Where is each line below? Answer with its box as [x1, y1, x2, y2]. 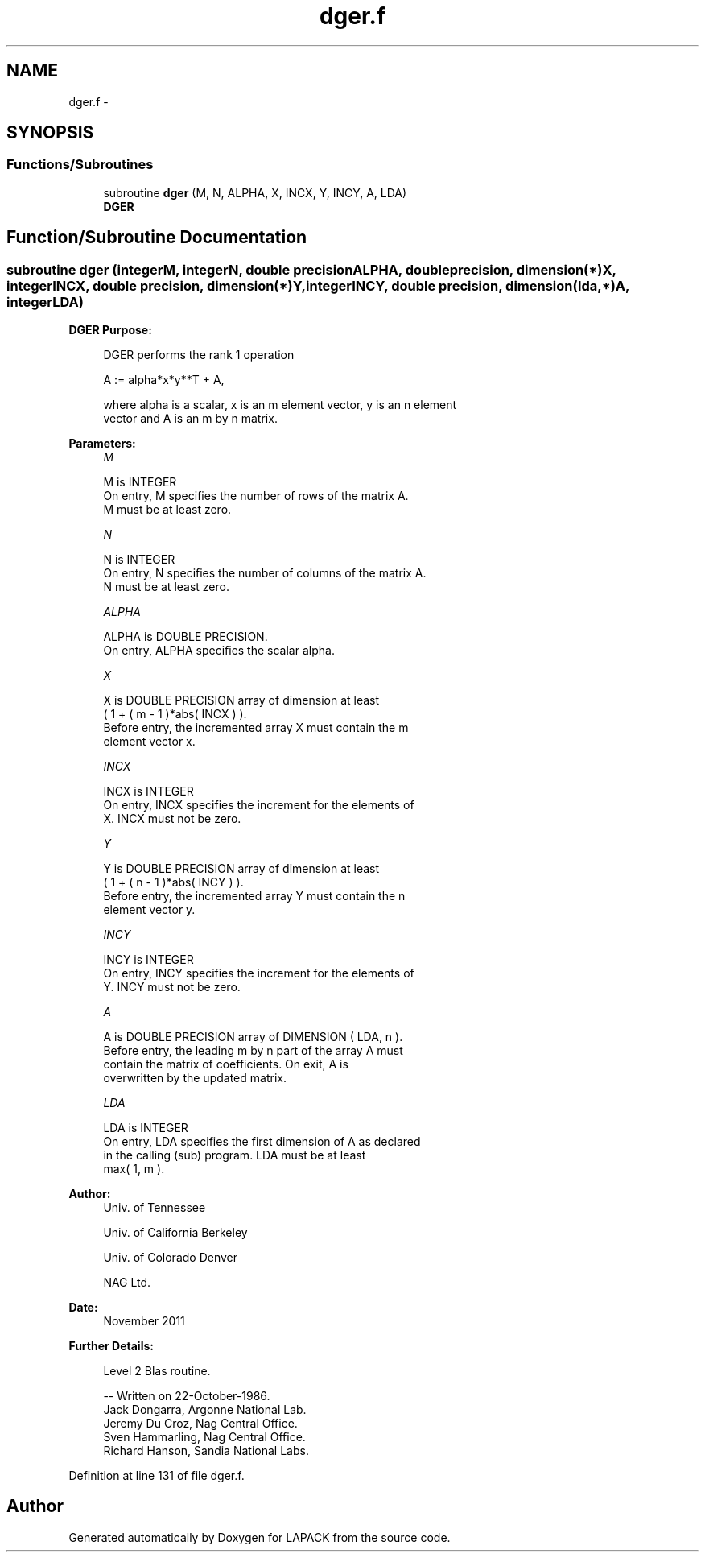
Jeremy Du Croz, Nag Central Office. [103, 1416, 298, 1431]
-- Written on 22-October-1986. [103, 1389, 270, 1403]
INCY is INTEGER [103, 953, 194, 967]
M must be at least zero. [103, 502, 232, 517]
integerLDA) [6, 293, 84, 310]
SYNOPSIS [6, 122, 94, 143]
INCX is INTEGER [103, 784, 194, 799]
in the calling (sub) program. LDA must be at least [103, 1148, 366, 1163]
